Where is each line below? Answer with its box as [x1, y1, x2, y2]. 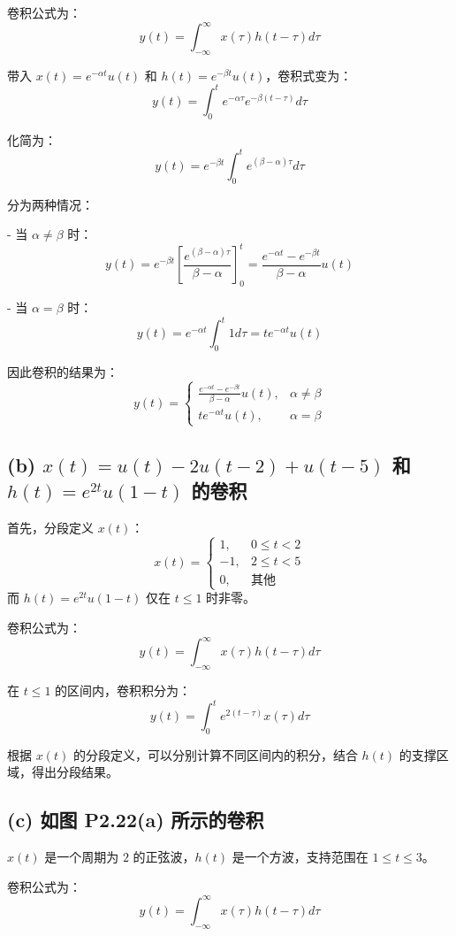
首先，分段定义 [7, 518, 94, 537]
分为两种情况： [7, 195, 94, 213]
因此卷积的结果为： [7, 363, 118, 381]
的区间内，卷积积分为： [55, 680, 192, 699]
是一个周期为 [44, 848, 119, 866]
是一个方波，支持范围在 [232, 848, 369, 866]
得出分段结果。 [31, 763, 118, 781]
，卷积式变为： [265, 65, 353, 84]
